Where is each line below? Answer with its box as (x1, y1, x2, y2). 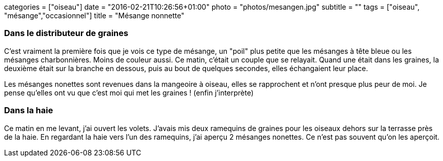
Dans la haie (4, 105, 53, 116)
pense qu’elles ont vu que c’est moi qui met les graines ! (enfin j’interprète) (4, 88, 254, 97)
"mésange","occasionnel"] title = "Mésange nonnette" (4, 11, 185, 20)
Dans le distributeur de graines (4, 28, 129, 39)
